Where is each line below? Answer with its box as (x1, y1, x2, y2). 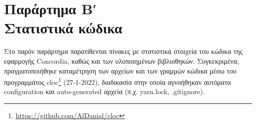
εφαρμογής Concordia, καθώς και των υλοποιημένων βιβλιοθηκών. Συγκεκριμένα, (4, 55, 239, 66)
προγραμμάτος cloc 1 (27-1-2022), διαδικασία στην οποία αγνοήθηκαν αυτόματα (4, 75, 231, 87)
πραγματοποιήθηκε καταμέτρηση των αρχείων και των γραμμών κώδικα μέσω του (4, 65, 237, 75)
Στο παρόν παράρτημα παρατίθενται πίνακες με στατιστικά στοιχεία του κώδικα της (4, 46, 243, 56)
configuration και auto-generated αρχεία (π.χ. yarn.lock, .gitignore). (4, 86, 205, 97)
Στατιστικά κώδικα (4, 18, 123, 38)
